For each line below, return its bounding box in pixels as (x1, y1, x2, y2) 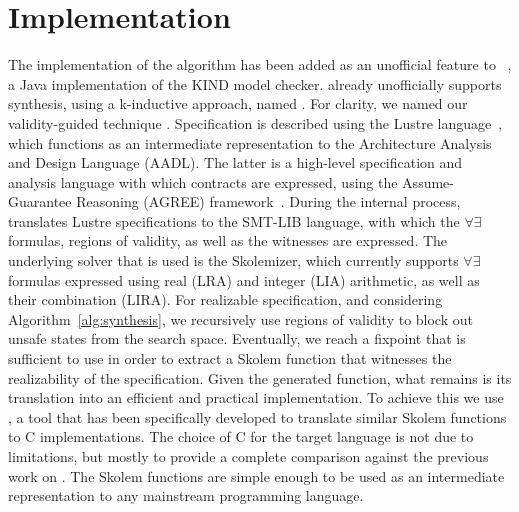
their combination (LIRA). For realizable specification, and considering (8, 289, 443, 310)
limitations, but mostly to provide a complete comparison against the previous (8, 446, 489, 466)
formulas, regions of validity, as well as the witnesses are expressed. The (8, 230, 448, 251)
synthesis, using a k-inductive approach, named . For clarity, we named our (8, 93, 468, 114)
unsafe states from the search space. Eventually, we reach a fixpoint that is (8, 328, 466, 349)
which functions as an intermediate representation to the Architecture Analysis (8, 132, 492, 153)
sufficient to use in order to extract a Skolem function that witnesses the (8, 348, 452, 369)
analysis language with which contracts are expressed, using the (8, 171, 398, 192)
